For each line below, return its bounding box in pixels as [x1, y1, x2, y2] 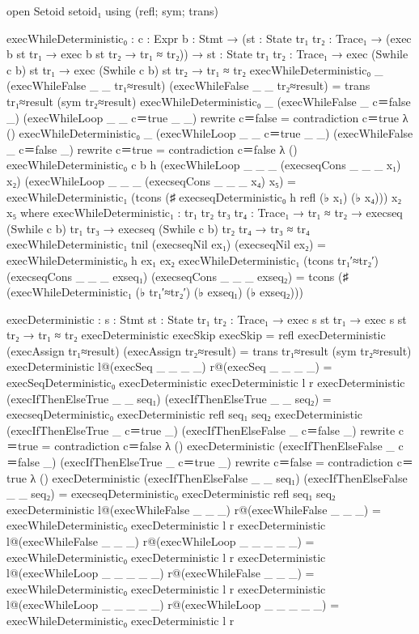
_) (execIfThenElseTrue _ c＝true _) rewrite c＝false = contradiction [43, 453, 394, 470]
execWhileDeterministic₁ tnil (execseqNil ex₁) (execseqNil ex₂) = [6, 236, 326, 253]
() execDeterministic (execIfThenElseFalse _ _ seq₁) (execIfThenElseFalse [40, 469, 408, 486]
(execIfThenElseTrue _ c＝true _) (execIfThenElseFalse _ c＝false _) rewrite [6, 421, 396, 438]
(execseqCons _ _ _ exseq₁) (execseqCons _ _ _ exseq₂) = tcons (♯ [6, 267, 349, 284]
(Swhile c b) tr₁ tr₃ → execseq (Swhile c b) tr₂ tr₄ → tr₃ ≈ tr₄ [6, 219, 310, 236]
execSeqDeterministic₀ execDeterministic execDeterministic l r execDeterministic [6, 374, 405, 391]
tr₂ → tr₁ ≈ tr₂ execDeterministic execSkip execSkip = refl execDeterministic [6, 326, 386, 343]
